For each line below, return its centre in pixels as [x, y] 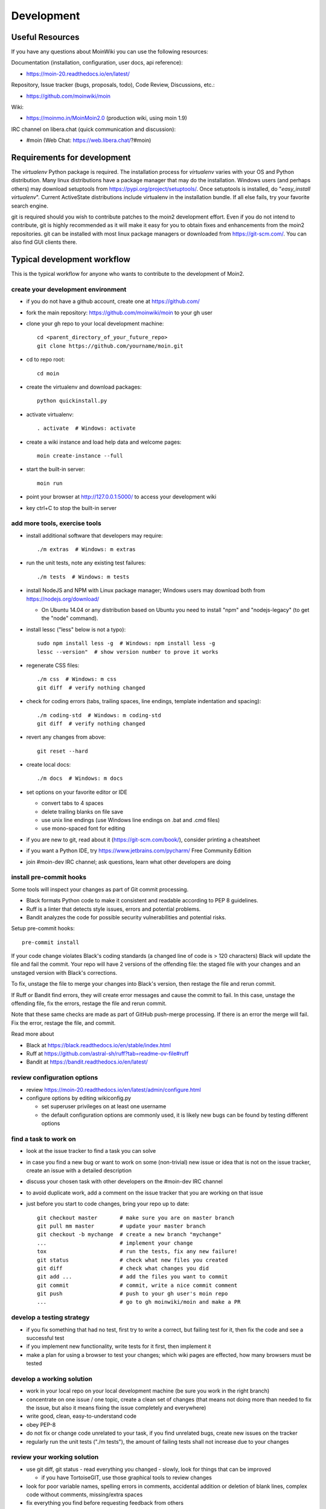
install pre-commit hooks [49, 877]
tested [34, 1364]
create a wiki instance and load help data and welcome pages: [104, 442]
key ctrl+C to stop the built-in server [72, 508]
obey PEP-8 [41, 1424]
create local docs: [49, 765]
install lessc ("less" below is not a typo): [76, 629]
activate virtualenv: [50, 414]
